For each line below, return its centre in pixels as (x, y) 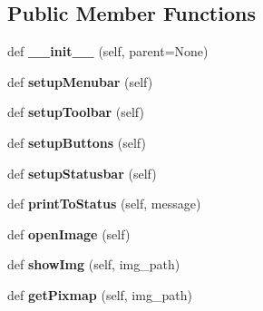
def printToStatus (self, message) (104, 204)
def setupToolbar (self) (76, 112)
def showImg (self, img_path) (94, 264)
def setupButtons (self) (77, 142)
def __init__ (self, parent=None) (108, 51)
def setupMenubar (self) (80, 81)
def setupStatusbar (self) (82, 173)
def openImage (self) (69, 233)
